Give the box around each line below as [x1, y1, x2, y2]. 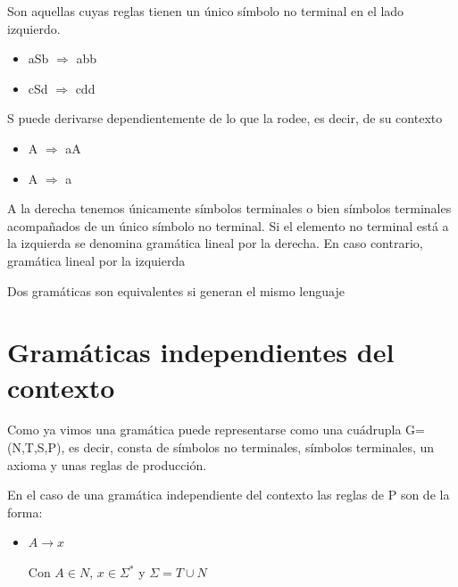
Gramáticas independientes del [7, 334, 395, 370]
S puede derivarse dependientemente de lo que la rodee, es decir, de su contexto [7, 109, 443, 128]
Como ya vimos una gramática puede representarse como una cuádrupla [7, 420, 402, 439]
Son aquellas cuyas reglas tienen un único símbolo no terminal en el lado [7, 2, 404, 20]
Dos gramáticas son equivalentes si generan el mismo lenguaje [7, 281, 345, 300]
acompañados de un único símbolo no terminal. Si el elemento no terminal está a [7, 216, 449, 235]
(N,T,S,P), [7, 438, 65, 457]
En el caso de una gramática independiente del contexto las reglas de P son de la [7, 485, 450, 504]
